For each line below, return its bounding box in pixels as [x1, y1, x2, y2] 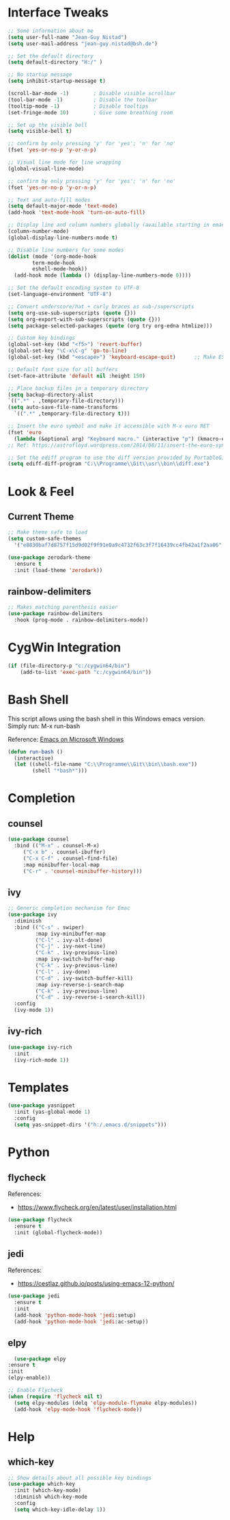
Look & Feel [8, 484, 74, 499]
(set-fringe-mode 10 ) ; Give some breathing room [8, 109, 173, 116]
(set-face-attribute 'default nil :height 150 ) [8, 372, 146, 379]
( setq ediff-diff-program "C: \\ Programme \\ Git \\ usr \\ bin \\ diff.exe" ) [8, 460, 210, 467]
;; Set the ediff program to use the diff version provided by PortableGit [8, 454, 228, 461]
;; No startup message [8, 71, 72, 78]
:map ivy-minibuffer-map [35, 930, 106, 937]
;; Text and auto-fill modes [8, 197, 91, 203]
